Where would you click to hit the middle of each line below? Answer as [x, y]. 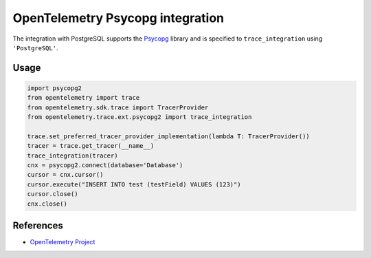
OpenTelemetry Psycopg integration [119, 18]
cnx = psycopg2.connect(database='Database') [105, 165]
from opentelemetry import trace [83, 98]
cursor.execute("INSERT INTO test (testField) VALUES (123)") [134, 184]
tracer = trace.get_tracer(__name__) [91, 146]
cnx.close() [47, 204]
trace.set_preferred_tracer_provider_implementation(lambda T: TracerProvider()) [169, 136]
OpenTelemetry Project [63, 242]
